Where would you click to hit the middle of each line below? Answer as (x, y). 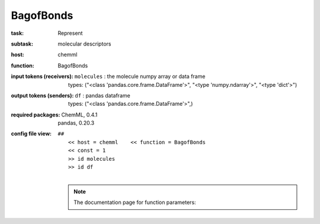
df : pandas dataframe (103, 95)
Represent (70, 33)
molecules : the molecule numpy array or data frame (140, 76)
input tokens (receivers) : (42, 76)
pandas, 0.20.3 (76, 123)
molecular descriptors (84, 44)
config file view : (31, 134)
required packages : (36, 115)
